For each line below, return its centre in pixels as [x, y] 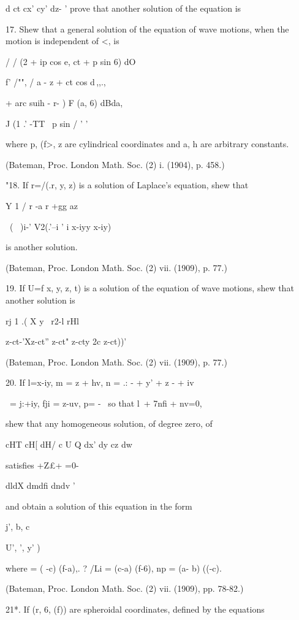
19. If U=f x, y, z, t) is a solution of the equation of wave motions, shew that [150, 288]
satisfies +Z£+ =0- [42, 465]
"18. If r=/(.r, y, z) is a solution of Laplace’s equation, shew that [127, 185]
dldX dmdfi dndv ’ [40, 485]
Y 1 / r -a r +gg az [42, 205]
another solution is [40, 300]
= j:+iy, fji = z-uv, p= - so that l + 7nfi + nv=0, [106, 403]
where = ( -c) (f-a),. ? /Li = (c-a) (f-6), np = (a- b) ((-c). [114, 568]
